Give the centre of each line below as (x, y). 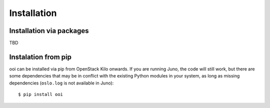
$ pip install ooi (41, 94)
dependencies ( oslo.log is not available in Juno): (61, 83)
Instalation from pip (40, 57)
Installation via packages (49, 31)
